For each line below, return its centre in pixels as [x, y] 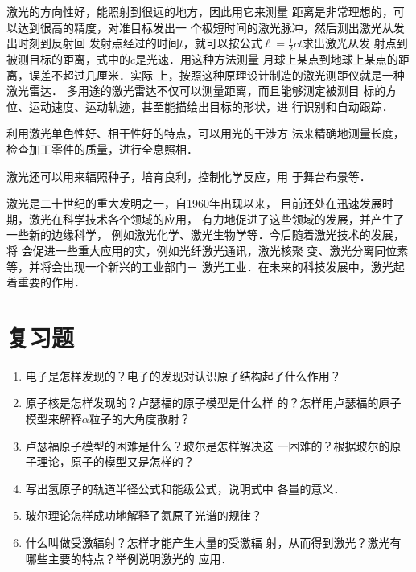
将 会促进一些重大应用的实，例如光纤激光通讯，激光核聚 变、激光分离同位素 [208, 250]
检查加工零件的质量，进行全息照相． [102, 148]
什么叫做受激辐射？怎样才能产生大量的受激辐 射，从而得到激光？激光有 [213, 543]
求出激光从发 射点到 [355, 43]
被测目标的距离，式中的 [68, 59]
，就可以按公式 [222, 43]
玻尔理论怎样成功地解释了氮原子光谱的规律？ [144, 515]
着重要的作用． [46, 282]
